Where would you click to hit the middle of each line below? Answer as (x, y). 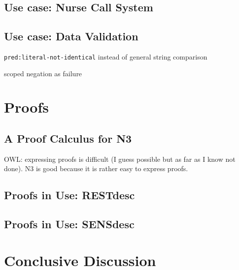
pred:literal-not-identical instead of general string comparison (106, 56)
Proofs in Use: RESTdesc (69, 195)
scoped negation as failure (43, 73)
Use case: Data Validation (71, 36)
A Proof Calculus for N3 (68, 138)
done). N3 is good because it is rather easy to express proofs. (96, 168)
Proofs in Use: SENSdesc (69, 224)
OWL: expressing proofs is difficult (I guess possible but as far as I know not (120, 159)
